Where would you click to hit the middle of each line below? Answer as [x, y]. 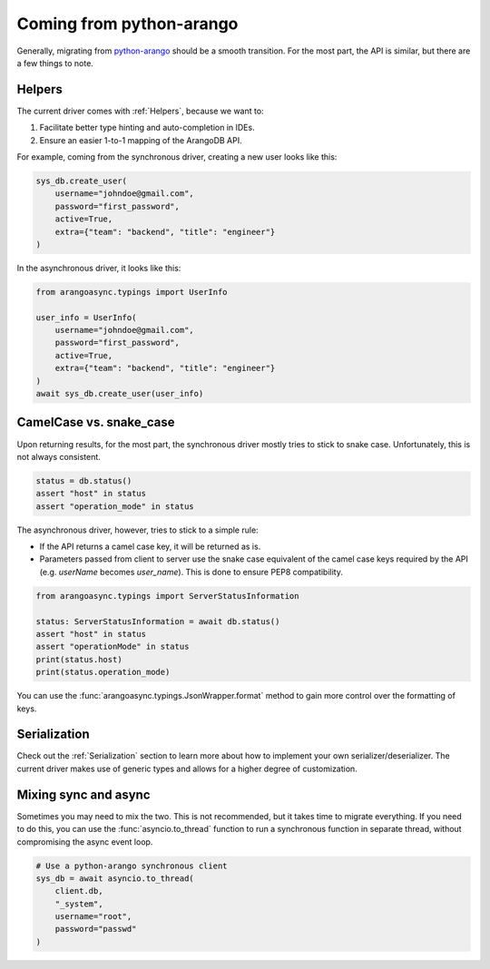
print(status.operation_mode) [103, 672]
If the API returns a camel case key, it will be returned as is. [150, 547]
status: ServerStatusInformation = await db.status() [158, 621]
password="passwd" [96, 929]
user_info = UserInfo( [86, 317]
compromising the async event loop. [85, 842]
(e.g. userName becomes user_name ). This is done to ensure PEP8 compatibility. [191, 572]
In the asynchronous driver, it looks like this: [99, 268]
